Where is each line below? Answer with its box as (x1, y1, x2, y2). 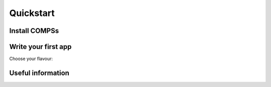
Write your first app (9, 42, 72, 51)
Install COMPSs (9, 26, 59, 35)
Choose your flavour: (9, 55, 53, 62)
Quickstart (9, 7, 55, 18)
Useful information (9, 68, 70, 77)
